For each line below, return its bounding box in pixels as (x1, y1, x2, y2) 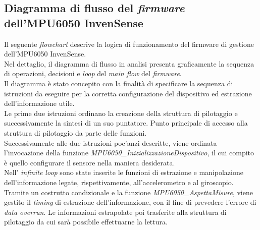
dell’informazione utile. (4, 98, 75, 108)
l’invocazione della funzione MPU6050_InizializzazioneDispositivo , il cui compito (4, 147, 254, 158)
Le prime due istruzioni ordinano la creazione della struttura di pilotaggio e (4, 107, 238, 118)
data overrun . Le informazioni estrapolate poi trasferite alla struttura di (4, 206, 227, 217)
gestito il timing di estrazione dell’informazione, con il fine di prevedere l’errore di (4, 197, 256, 207)
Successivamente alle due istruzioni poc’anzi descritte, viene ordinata (4, 137, 217, 148)
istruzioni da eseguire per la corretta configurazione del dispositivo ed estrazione (4, 88, 252, 98)
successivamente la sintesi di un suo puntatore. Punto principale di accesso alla (4, 118, 248, 128)
